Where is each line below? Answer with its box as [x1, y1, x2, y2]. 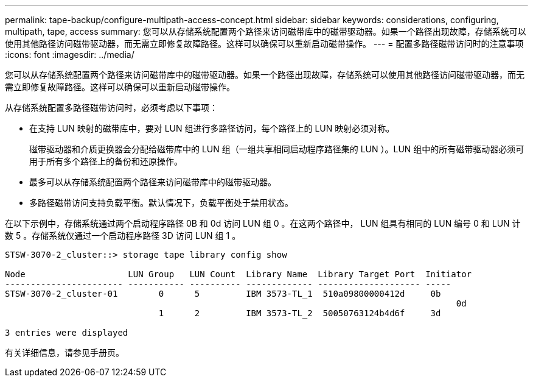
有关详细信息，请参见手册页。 [5, 347, 124, 358]
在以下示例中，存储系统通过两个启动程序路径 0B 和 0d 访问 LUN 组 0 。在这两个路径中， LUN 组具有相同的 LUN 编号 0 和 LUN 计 [5, 218, 521, 228]
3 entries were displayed [5, 328, 128, 338]
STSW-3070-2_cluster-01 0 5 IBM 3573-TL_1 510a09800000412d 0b [5, 289, 441, 299]
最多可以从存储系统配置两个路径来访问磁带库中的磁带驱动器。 [29, 177, 276, 187]
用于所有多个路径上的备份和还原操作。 [29, 156, 183, 166]
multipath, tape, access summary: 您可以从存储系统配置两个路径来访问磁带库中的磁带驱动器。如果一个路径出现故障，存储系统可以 [5, 26, 526, 37]
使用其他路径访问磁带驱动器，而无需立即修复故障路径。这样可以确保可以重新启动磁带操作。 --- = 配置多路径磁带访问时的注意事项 [5, 38, 524, 49]
